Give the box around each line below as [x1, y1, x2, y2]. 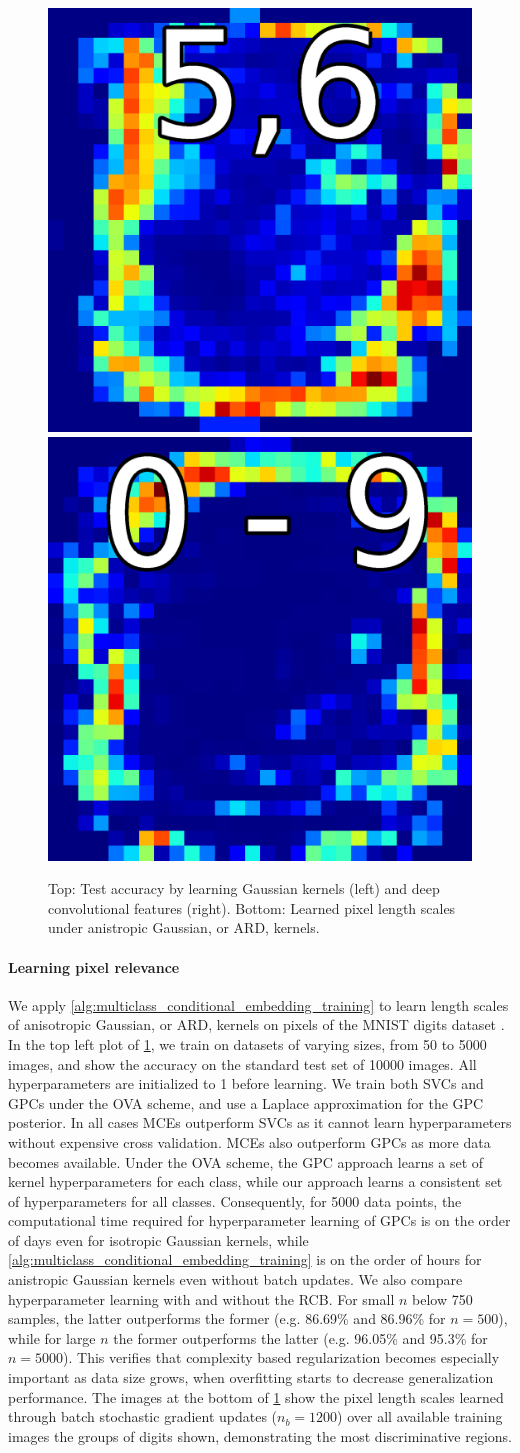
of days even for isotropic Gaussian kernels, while [8, 1229, 309, 1250]
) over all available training [337, 1406, 503, 1427]
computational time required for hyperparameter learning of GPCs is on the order [8, 1210, 511, 1231]
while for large [8, 1327, 96, 1348]
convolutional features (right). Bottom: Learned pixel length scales [48, 897, 456, 918]
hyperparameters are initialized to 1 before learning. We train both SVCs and [8, 1073, 484, 1094]
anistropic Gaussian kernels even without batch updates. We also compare [8, 1269, 463, 1290]
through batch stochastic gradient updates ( [8, 1406, 278, 1427]
